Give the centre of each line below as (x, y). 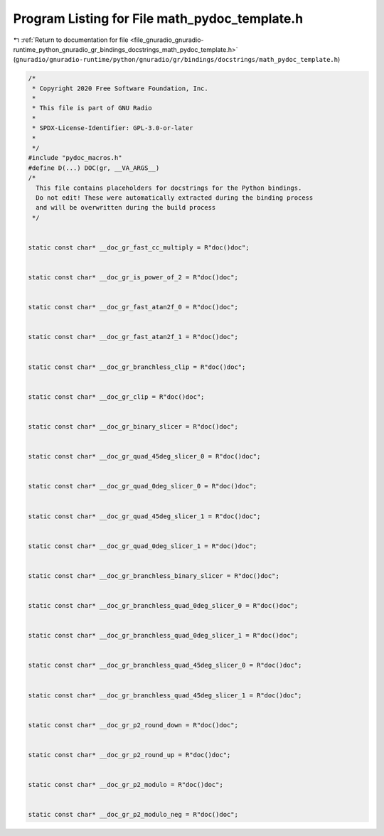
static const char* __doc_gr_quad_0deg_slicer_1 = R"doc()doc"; (143, 546)
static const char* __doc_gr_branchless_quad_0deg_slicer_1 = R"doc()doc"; (163, 636)
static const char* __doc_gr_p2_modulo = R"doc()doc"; (126, 785)
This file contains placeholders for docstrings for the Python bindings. (169, 188)
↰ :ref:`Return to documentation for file (71, 40)
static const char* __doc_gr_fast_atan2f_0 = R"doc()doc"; (133, 307)
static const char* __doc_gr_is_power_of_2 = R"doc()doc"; (133, 278)
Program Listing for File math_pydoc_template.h (158, 18)
